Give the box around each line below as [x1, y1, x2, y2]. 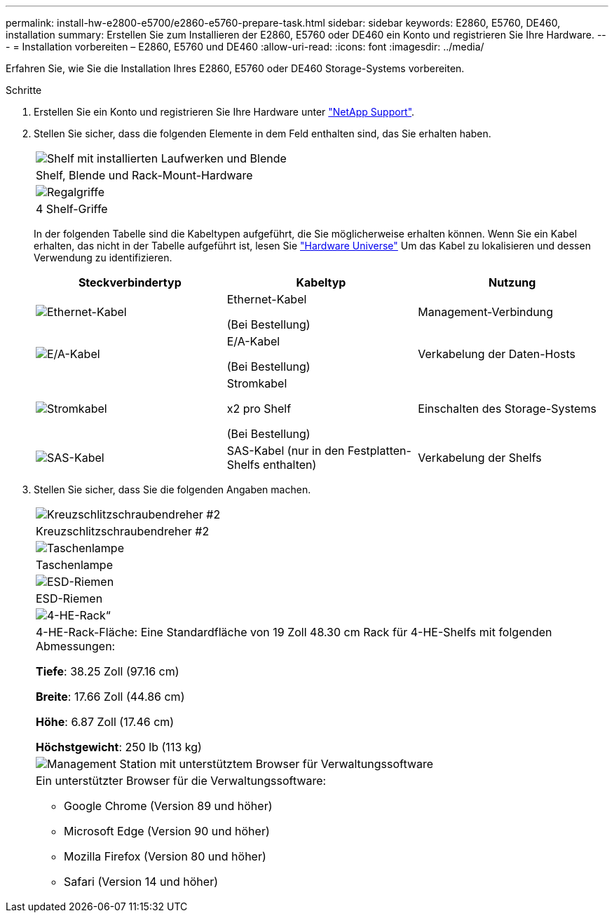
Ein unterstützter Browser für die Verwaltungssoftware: [36, 774, 327, 788]
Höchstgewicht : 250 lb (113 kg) [36, 740, 202, 754]
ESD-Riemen [36, 591, 103, 605]
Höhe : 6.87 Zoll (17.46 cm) [36, 715, 175, 729]
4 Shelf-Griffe [36, 202, 108, 216]
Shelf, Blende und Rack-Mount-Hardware [36, 168, 253, 182]
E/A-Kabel [226, 334, 280, 348]
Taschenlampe [36, 558, 113, 572]
